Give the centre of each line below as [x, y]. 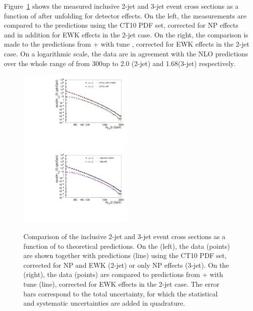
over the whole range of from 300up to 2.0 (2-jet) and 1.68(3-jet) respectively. [120, 63]
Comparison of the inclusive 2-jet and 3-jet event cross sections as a [125, 236]
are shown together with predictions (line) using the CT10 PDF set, [125, 255]
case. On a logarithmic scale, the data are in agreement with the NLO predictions [126, 53]
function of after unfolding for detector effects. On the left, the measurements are [125, 15]
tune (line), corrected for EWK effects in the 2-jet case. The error [121, 284]
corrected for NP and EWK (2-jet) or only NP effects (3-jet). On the [126, 265]
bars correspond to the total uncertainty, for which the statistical [121, 293]
